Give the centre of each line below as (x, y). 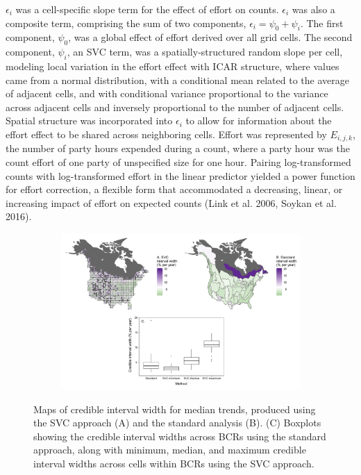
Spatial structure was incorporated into (89, 120)
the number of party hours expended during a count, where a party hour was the (178, 148)
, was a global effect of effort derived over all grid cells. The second (210, 37)
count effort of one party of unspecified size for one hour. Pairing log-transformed (178, 162)
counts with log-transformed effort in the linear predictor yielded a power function (180, 175)
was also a (313, 9)
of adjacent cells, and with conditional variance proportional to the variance (167, 93)
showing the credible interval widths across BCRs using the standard (180, 436)
